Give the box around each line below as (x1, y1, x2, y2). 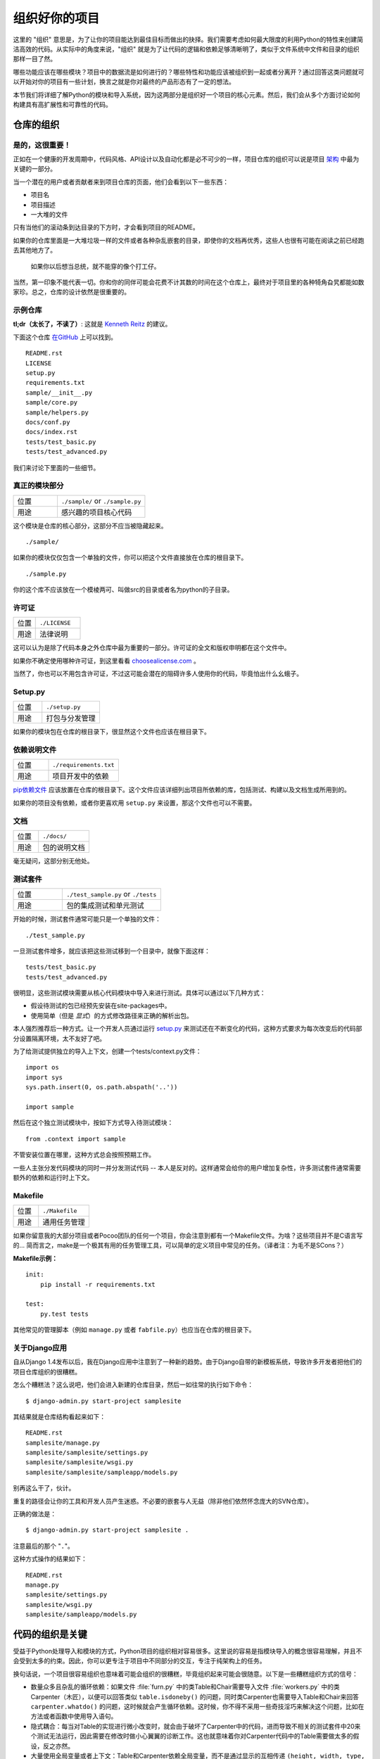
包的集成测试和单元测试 (66, 901, 144, 910)
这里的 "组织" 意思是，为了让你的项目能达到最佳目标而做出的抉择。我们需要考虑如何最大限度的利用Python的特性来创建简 (13, 35, 364, 44)
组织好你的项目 (13, 11, 100, 26)
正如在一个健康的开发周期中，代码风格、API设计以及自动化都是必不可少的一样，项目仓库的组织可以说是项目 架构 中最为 (13, 155, 360, 163)
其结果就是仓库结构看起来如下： (13, 1412, 106, 1421)
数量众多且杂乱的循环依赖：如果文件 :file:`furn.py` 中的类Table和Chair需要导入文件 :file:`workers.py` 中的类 (30, 1682, 341, 1691)
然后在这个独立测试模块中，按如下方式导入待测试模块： (13, 1119, 174, 1127)
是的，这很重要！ (13, 140, 71, 150)
